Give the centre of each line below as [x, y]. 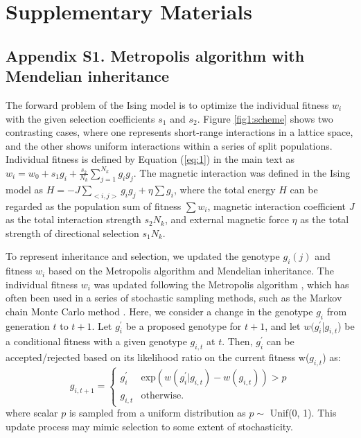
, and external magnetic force [227, 219]
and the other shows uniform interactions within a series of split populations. [169, 145]
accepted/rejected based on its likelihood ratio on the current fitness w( [158, 357]
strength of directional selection [72, 233]
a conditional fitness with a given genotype [96, 341]
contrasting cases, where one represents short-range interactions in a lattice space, [179, 132]
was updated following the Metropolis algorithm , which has [221, 284]
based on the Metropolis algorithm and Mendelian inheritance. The [191, 271]
